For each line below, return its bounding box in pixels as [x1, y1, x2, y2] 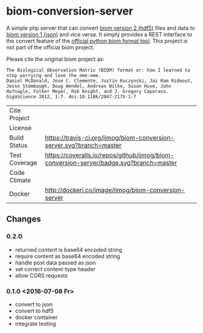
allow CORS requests [14, 272, 68, 279]
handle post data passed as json [14, 259, 96, 266]
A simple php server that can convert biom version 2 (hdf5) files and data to [6, 24, 195, 32]
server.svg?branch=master [45, 141, 122, 149]
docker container [14, 314, 58, 321]
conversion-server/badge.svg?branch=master [45, 158, 177, 167]
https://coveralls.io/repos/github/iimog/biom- [45, 150, 175, 159]
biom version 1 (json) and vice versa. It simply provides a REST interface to [6, 30, 192, 38]
